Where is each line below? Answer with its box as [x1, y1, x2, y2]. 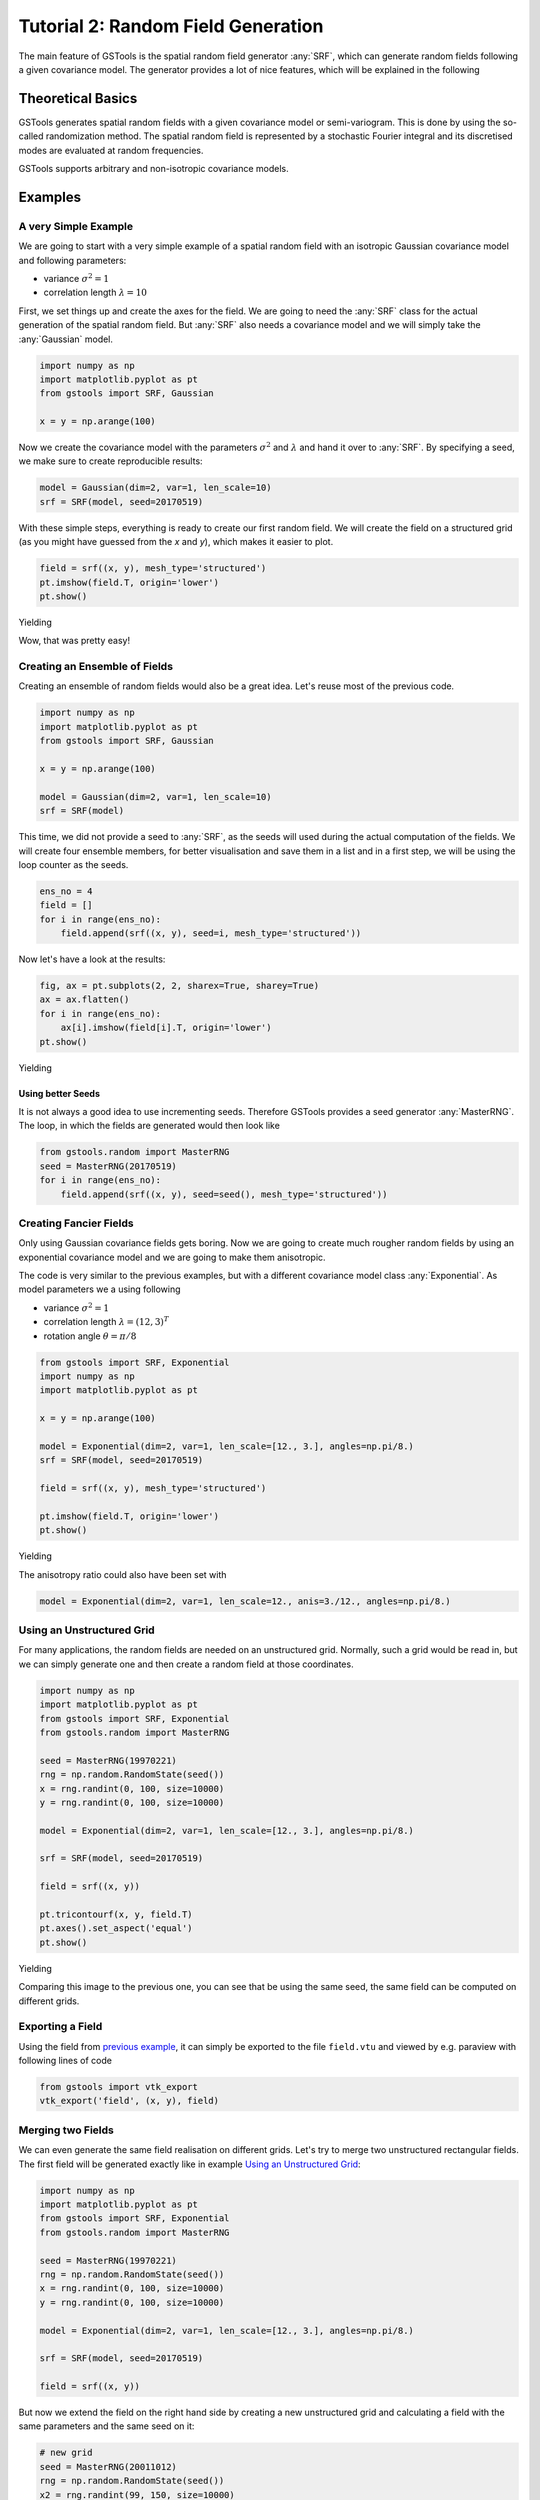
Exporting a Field [18, 2020, 103, 2034]
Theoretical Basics [18, 90, 138, 107]
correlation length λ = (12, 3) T [43, 1315, 170, 1328]
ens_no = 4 [39, 885, 93, 897]
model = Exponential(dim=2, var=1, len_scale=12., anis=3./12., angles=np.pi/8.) [39, 1595, 452, 1607]
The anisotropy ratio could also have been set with [18, 1568, 227, 1580]
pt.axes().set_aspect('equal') [39, 1923, 194, 1934]
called [18, 130, 44, 142]
